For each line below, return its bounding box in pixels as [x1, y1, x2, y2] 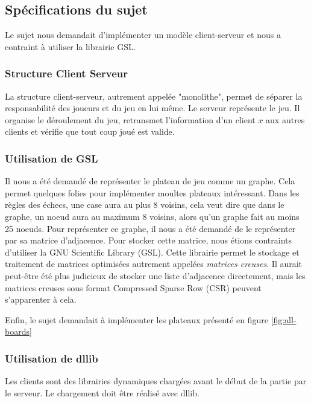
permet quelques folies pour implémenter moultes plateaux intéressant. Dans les [5, 186, 300, 199]
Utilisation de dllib [5, 350, 98, 366]
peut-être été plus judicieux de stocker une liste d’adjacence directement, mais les [5, 269, 306, 282]
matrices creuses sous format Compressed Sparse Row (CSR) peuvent [5, 281, 262, 294]
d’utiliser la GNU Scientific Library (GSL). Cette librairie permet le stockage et [5, 245, 300, 258]
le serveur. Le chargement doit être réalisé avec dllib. [5, 386, 199, 399]
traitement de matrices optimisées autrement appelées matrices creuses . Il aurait [5, 257, 303, 270]
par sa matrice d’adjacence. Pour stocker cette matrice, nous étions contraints [5, 234, 292, 247]
